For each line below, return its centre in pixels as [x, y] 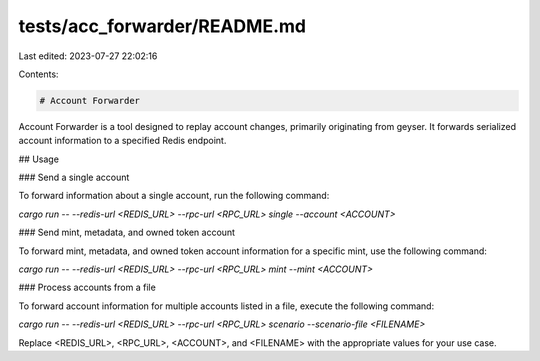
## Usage [39, 159]
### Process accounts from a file [87, 287]
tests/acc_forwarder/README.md [162, 26]
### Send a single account [74, 177]
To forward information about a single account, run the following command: [174, 196]
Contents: [38, 74]
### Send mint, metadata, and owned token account [126, 232]
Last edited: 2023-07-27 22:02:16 [88, 56]
